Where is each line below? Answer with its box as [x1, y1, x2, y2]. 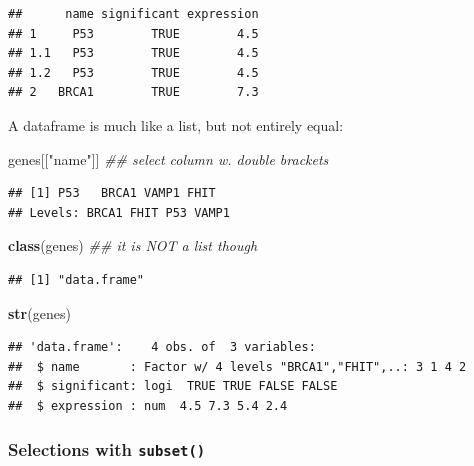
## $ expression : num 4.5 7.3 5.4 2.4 [8, 398, 288, 413]
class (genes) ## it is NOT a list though [8, 235, 258, 256]
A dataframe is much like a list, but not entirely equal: [8, 114, 344, 135]
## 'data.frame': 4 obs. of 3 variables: [8, 340, 316, 355]
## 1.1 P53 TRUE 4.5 [8, 46, 259, 61]
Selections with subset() [8, 437, 206, 462]
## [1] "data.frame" [8, 272, 145, 287]
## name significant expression [8, 7, 259, 21]
